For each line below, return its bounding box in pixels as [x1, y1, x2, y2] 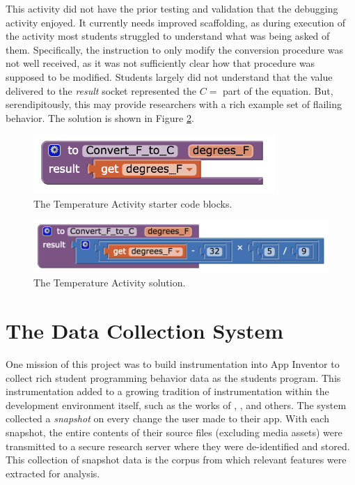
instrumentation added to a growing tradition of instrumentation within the [6, 384, 329, 399]
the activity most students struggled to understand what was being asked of [6, 29, 330, 43]
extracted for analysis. [6, 465, 100, 480]
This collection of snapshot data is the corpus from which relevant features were [6, 452, 347, 467]
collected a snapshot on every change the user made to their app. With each [6, 411, 329, 426]
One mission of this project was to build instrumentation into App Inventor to [6, 357, 340, 371]
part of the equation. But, [223, 83, 333, 98]
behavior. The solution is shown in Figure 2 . [6, 110, 194, 125]
